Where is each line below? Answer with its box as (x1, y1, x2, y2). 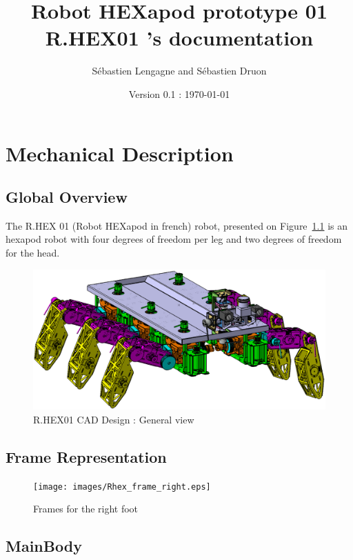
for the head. (6, 246, 60, 260)
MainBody (6, 535, 82, 557)
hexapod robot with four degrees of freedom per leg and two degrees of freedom (6, 232, 342, 246)
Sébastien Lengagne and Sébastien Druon (92, 63, 267, 78)
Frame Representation (6, 446, 167, 467)
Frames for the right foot (33, 501, 139, 516)
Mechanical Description (6, 139, 234, 167)
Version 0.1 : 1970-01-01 (128, 86, 230, 101)
